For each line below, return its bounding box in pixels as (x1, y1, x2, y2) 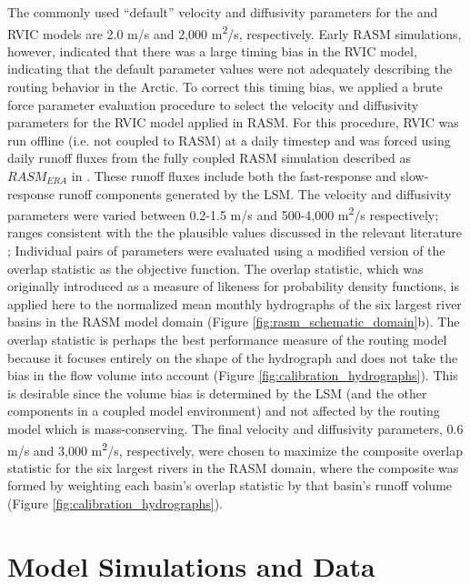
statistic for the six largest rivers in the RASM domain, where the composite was (7, 458, 459, 477)
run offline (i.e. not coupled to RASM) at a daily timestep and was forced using (7, 130, 451, 149)
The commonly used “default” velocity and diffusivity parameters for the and (7, 3, 438, 21)
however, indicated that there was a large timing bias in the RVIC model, (7, 41, 417, 60)
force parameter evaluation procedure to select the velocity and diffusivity (7, 95, 419, 114)
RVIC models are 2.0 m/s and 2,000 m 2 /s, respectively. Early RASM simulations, (7, 21, 462, 43)
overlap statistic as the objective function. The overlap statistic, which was (7, 258, 424, 277)
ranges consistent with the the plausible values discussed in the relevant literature (7, 223, 463, 242)
